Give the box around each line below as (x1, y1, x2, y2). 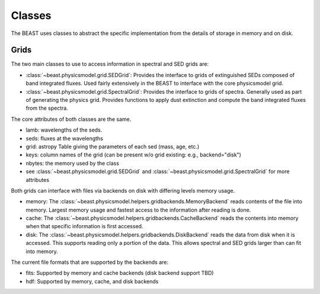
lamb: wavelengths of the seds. (25, 126, 103, 133)
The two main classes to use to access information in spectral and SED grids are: (11, 60, 209, 68)
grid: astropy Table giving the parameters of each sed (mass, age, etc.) (25, 143, 200, 150)
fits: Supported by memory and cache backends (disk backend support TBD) (25, 270, 214, 277)
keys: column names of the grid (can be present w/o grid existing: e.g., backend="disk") (25, 151, 241, 158)
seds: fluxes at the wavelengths (25, 135, 104, 142)
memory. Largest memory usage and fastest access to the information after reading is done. (25, 206, 251, 213)
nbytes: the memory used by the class (25, 159, 120, 167)
